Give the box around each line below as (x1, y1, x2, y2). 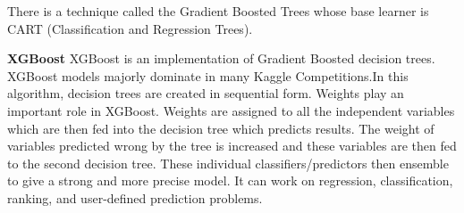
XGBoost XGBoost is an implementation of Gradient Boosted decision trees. (7, 49, 435, 68)
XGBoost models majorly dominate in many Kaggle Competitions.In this (7, 66, 409, 85)
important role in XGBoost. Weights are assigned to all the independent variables (7, 101, 455, 119)
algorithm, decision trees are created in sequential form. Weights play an (7, 84, 404, 102)
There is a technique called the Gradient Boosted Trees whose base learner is (7, 2, 429, 20)
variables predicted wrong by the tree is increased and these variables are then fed (7, 136, 457, 155)
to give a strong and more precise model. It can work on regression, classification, (7, 171, 453, 190)
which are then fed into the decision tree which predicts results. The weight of (7, 119, 434, 137)
